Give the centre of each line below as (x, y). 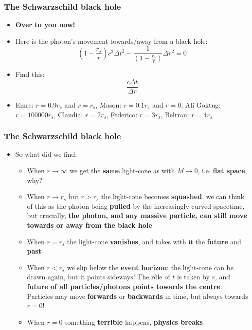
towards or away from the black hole (90, 225)
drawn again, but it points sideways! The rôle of (99, 277)
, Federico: (122, 114)
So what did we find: (46, 154)
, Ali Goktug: (201, 104)
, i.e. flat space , (222, 170)
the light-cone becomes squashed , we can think (173, 196)
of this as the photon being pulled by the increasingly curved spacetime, (136, 206)
